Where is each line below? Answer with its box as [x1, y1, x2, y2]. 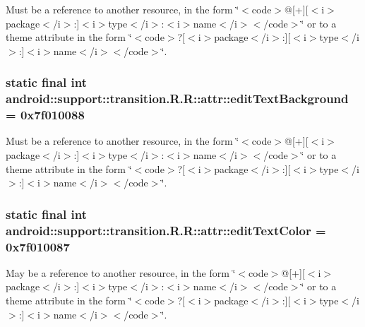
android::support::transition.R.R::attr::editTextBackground [6, 90, 349, 107]
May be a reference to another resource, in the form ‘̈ [6, 265, 236, 280]
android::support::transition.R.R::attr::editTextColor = [6, 221, 326, 239]
